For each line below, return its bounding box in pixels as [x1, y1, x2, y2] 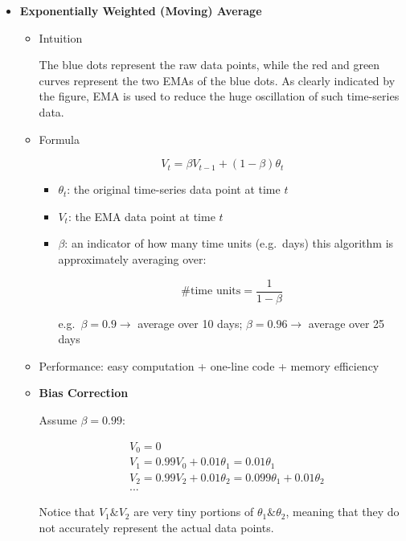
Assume [39, 411, 77, 428]
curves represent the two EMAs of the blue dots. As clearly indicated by [39, 72, 396, 88]
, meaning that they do [285, 503, 400, 520]
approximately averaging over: [58, 250, 207, 267]
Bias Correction [39, 384, 129, 401]
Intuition [39, 29, 83, 46]
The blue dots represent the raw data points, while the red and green [39, 56, 380, 73]
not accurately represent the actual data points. [39, 518, 274, 535]
